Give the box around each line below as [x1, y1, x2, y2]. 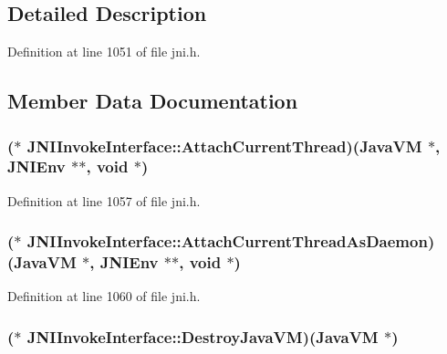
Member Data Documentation [7, 87, 298, 115]
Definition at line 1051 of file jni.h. [7, 42, 201, 61]
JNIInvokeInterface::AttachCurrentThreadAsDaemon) [26, 230, 435, 253]
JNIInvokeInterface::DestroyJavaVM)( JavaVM [26, 325, 379, 348]
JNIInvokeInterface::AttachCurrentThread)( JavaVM [26, 134, 422, 157]
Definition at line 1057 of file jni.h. [7, 191, 201, 210]
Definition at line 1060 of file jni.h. [7, 286, 201, 306]
